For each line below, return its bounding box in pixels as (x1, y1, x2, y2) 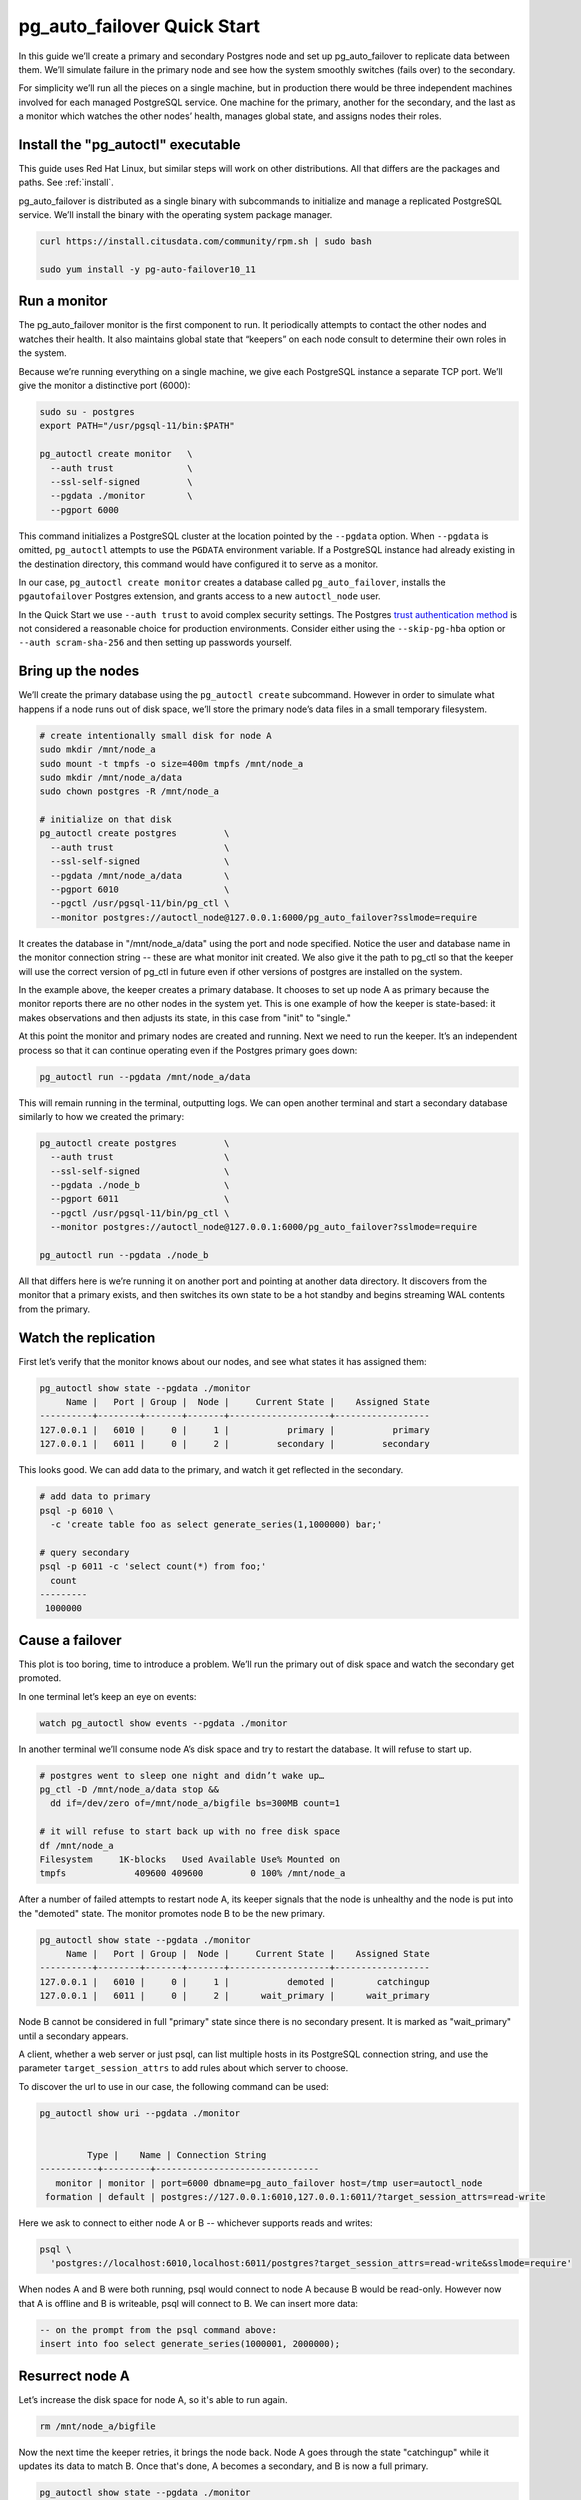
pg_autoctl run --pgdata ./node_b (39, 1250, 209, 1260)
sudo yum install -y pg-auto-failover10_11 (39, 263, 257, 275)
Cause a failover (18, 1631, 122, 1649)
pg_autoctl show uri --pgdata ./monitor (39, 2107, 240, 2119)
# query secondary (39, 1546, 130, 1558)
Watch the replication (18, 1329, 156, 1346)
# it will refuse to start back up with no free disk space (39, 1826, 341, 1837)
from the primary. (18, 1303, 91, 1315)
